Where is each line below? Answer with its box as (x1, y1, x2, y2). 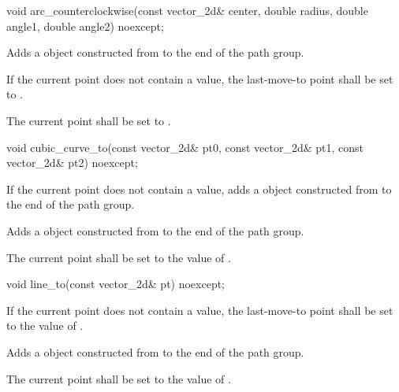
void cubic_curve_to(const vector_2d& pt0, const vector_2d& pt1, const (6, 139, 364, 155)
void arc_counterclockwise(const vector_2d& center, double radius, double (6, 2, 368, 18)
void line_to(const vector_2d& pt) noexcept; (6, 276, 226, 292)
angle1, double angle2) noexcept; (6, 17, 164, 34)
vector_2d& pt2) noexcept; (6, 154, 138, 171)
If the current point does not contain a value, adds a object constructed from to (6, 180, 392, 197)
